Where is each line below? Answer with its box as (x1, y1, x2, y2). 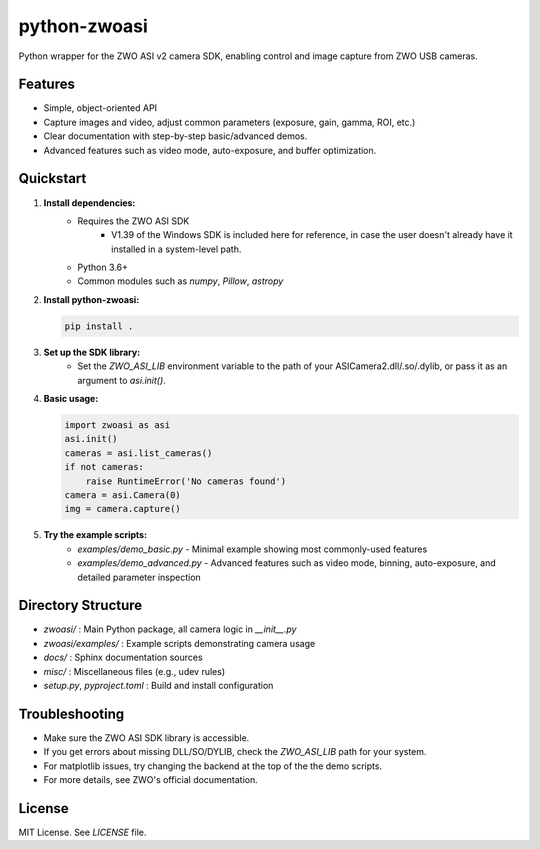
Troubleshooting (18, 705, 125, 722)
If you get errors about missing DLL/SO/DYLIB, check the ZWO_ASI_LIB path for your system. (43, 746, 427, 758)
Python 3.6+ (77, 261, 129, 274)
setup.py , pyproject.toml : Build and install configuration (43, 679, 274, 691)
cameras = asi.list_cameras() (64, 447, 213, 459)
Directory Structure (18, 597, 143, 614)
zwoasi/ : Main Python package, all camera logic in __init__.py (43, 623, 297, 635)
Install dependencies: (43, 196, 136, 209)
